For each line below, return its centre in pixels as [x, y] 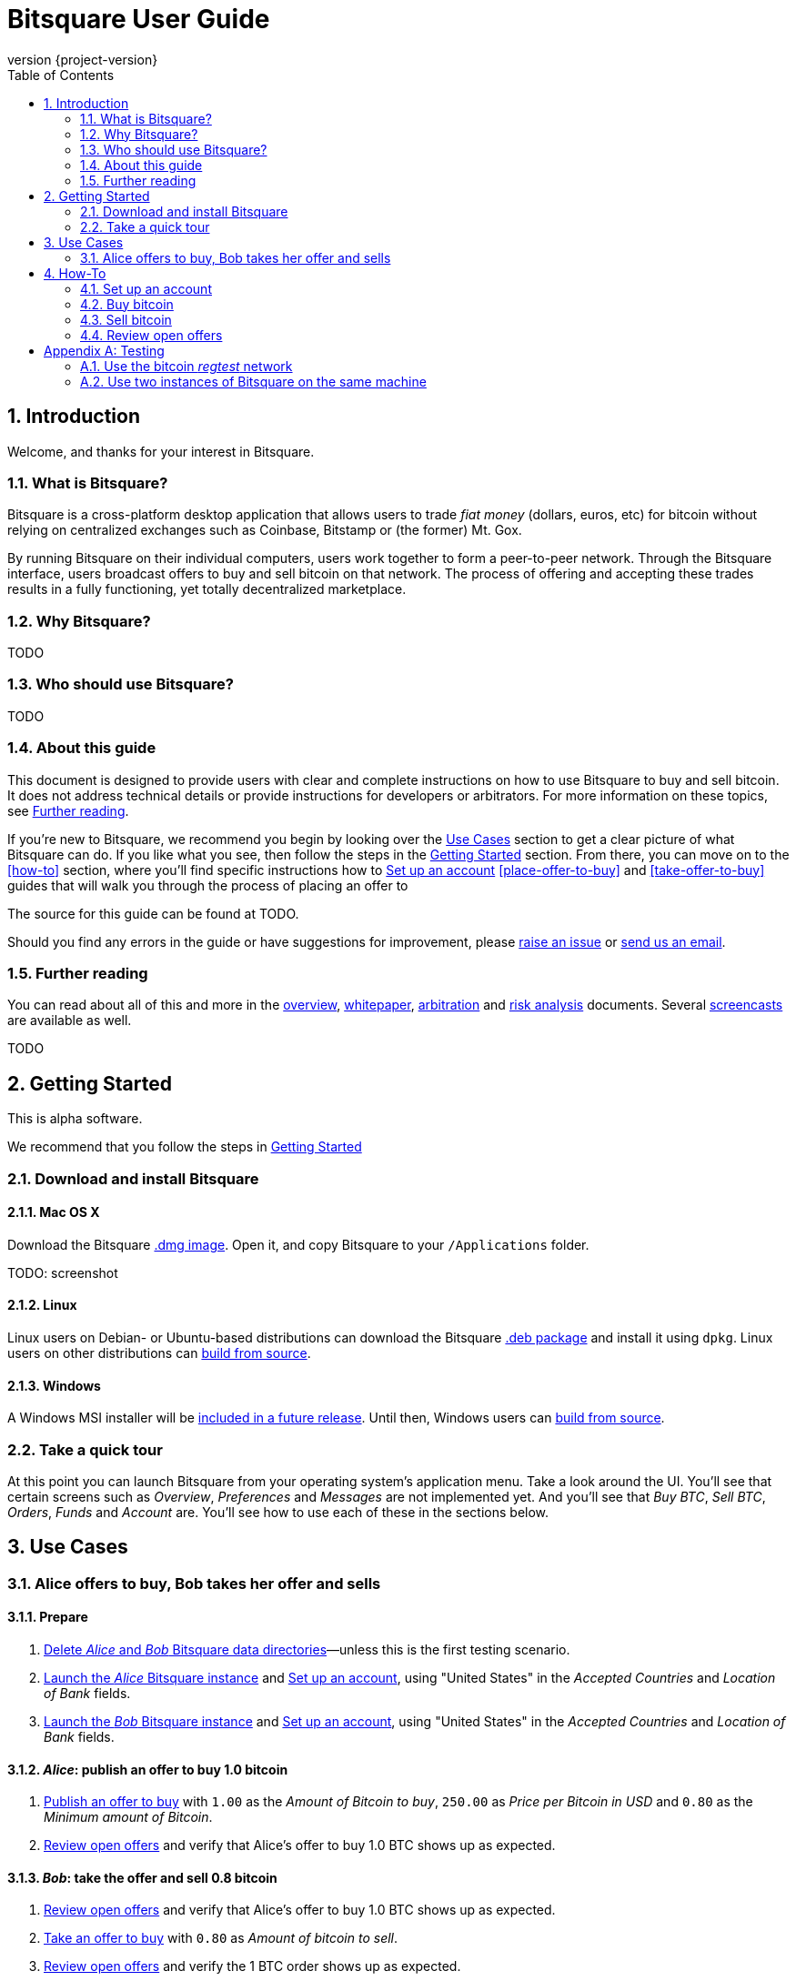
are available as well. [70, 1021]
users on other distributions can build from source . [159, 1353]
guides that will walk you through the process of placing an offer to [208, 885]
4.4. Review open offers [151, 335]
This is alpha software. [75, 1119]
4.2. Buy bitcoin [127, 304]
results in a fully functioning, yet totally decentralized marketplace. [207, 589]
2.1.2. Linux [42, 1305]
